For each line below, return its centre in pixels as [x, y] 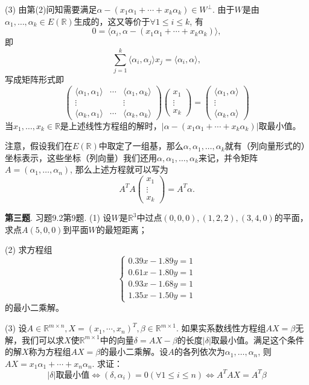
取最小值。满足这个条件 [257, 339]
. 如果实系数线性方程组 [221, 328]
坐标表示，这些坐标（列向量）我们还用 [81, 157]
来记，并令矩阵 [228, 157]
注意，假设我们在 [39, 146]
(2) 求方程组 [29, 250]
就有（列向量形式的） [265, 146]
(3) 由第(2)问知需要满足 [51, 9]
